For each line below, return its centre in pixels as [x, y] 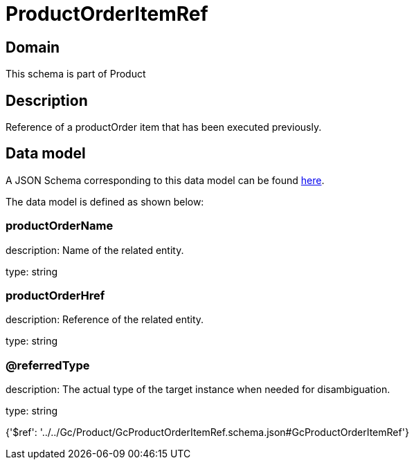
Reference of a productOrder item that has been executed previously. [164, 127]
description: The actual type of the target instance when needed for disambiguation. [198, 390]
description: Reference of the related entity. [105, 320]
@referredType [48, 365]
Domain [33, 47]
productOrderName [60, 226]
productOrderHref [55, 295]
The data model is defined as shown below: [105, 201]
